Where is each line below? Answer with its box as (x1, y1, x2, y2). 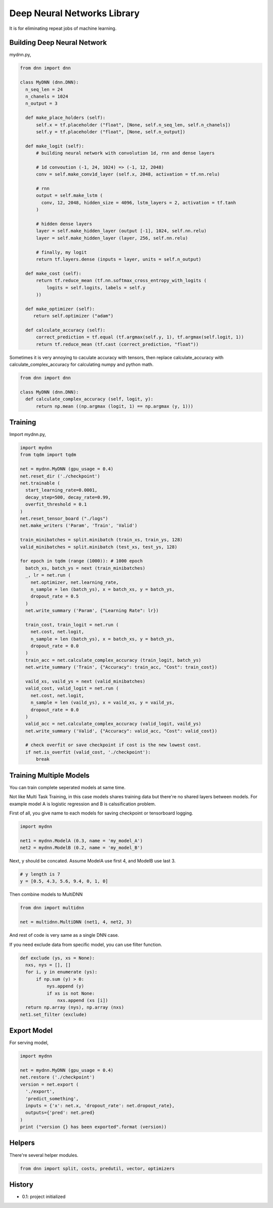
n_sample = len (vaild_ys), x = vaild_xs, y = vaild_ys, (30, 700, 175, 706)
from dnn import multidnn (20, 905, 84, 911)
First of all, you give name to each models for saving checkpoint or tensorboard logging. (9, 810, 193, 816)
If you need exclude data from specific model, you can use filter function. (9, 941, 162, 947)
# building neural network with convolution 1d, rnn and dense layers (36, 150, 215, 156)
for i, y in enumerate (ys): (25, 969, 98, 975)
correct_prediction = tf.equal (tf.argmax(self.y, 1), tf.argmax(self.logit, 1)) (36, 334, 244, 340)
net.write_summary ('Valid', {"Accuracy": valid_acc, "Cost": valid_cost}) (25, 728, 217, 734)
